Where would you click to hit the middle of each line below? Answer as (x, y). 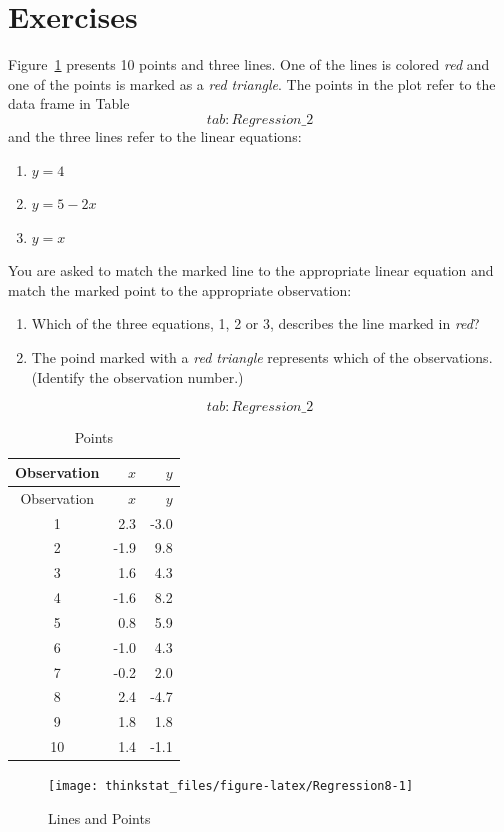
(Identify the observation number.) (137, 376)
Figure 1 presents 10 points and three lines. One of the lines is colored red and (249, 64)
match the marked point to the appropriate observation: (180, 289)
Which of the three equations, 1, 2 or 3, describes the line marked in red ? (255, 323)
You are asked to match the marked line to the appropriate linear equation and (251, 270)
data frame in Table (69, 103)
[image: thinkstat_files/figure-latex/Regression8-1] (231, 786)
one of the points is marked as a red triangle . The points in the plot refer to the (252, 83)
